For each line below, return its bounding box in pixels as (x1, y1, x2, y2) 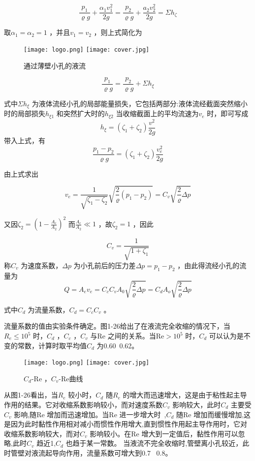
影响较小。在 (90, 428, 131, 438)
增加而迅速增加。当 (47, 409, 109, 419)
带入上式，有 (4, 135, 45, 145)
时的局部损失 (4, 108, 45, 119)
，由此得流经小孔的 (177, 260, 240, 270)
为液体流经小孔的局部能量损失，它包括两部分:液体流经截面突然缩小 (32, 98, 248, 108)
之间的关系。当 (107, 331, 156, 340)
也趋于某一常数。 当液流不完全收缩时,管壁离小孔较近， (65, 438, 243, 448)
